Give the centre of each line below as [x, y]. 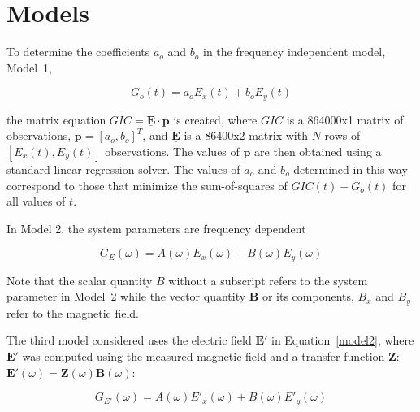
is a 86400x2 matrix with [246, 135]
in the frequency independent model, [294, 52]
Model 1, [30, 67]
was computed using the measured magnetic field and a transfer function [204, 356]
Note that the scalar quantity [80, 280]
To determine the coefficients [78, 52]
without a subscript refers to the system [268, 280]
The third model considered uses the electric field [129, 340]
